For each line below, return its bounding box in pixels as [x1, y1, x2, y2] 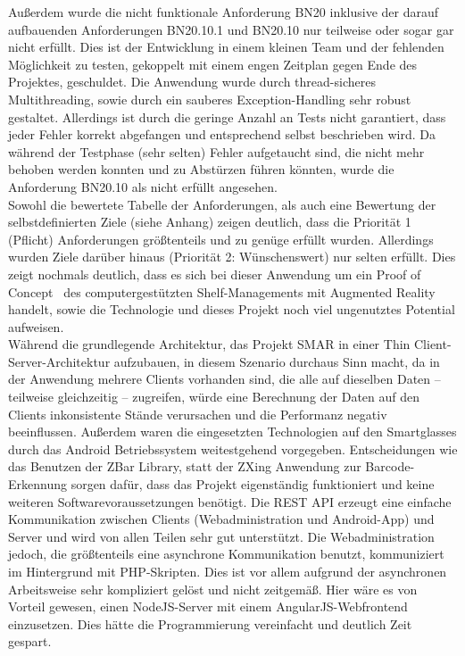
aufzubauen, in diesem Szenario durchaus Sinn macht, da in [113, 352, 440, 370]
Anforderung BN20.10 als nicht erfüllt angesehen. [8, 177, 278, 195]
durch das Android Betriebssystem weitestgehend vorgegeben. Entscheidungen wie [8, 439, 458, 458]
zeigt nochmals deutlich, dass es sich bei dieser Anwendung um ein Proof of [8, 264, 421, 283]
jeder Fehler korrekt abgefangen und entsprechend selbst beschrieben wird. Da [8, 125, 436, 144]
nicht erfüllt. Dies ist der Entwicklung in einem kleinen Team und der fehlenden [8, 37, 444, 56]
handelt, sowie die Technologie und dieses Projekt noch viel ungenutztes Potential [8, 300, 455, 319]
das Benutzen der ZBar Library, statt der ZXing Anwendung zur [8, 457, 361, 476]
